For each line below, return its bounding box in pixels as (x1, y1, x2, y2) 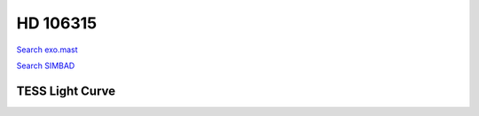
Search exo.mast (16, 44, 79, 55)
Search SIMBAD (16, 60, 75, 71)
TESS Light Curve (16, 83, 116, 98)
